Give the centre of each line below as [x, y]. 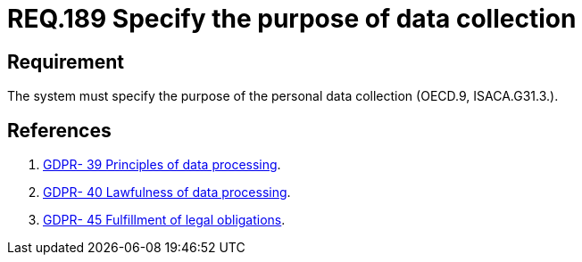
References [59, 130]
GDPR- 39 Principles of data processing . [162, 165]
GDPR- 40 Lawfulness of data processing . [167, 192]
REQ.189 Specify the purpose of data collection [292, 19]
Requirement [66, 61]
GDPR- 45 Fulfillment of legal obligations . [164, 220]
